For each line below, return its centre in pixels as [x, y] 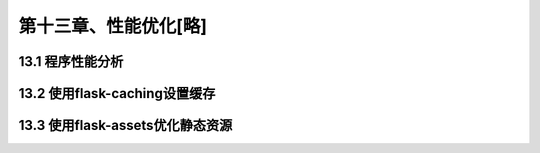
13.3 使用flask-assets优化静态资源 [125, 125]
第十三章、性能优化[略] [113, 26]
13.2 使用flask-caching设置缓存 [117, 93]
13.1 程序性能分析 [71, 61]
